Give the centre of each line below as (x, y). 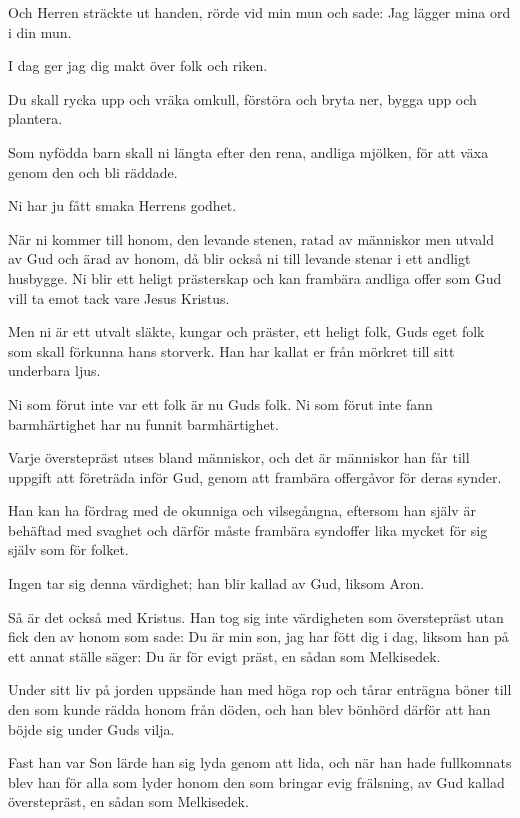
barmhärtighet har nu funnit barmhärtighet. (143, 423)
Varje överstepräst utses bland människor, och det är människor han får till (239, 457)
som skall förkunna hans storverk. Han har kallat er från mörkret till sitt (231, 350)
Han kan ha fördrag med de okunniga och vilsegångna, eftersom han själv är (242, 510)
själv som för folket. (68, 549)
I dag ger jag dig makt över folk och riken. (138, 65)
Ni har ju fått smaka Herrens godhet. (122, 205)
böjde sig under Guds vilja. (91, 728)
